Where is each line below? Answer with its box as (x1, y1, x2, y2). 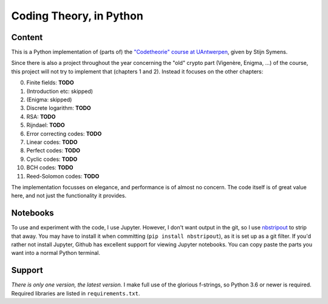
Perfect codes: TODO (26, 147, 81, 154)
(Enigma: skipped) (26, 96, 72, 103)
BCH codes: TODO (26, 164, 73, 171)
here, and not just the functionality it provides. (11, 192, 127, 200)
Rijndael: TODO (26, 121, 65, 129)
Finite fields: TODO (26, 79, 74, 86)
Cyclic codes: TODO (26, 155, 78, 163)
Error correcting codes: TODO (26, 130, 102, 137)
